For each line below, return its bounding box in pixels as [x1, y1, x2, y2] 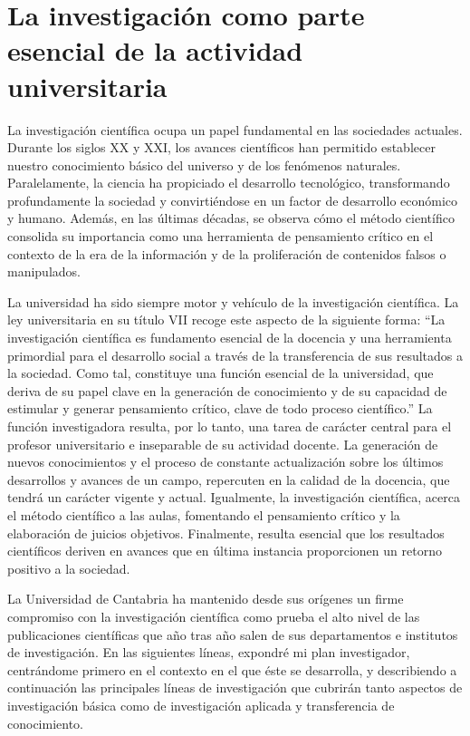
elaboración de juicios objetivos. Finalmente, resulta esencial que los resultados [7, 523, 445, 542]
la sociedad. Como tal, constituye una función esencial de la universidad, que [7, 363, 434, 383]
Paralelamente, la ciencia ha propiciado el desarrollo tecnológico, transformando [7, 173, 450, 192]
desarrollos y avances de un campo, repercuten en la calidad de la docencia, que [7, 470, 450, 489]
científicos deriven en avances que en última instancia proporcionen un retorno [7, 541, 442, 560]
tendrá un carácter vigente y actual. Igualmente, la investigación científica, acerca [7, 488, 460, 507]
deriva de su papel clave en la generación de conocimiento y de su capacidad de [7, 381, 447, 400]
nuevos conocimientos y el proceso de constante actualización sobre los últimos [7, 452, 444, 471]
